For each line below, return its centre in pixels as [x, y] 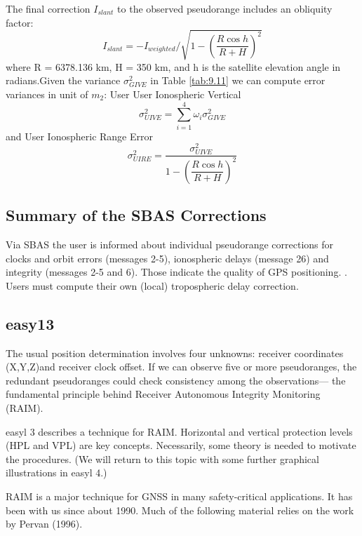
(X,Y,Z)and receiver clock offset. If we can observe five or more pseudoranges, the [181, 367]
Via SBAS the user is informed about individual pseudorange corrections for [170, 244]
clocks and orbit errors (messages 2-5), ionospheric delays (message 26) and [167, 258]
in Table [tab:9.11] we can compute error [238, 80]
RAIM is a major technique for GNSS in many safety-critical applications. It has [179, 496]
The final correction [48, 8]
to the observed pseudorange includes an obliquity [225, 8]
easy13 [30, 323]
